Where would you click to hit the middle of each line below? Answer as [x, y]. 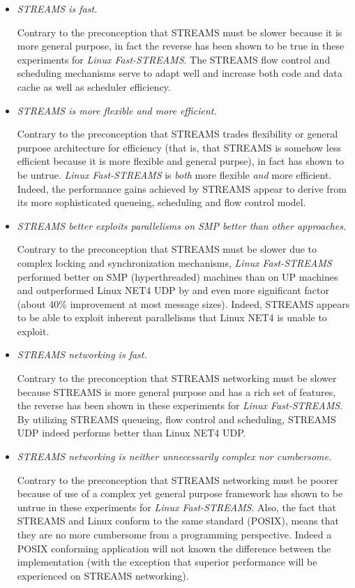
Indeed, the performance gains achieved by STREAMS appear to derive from [182, 188]
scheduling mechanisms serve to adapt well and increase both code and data [180, 73]
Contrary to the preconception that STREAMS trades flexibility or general [177, 134]
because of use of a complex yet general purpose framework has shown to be [180, 493]
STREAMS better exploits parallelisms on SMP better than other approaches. [182, 225]
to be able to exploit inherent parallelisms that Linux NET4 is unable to [172, 317]
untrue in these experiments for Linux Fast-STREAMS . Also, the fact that [176, 507]
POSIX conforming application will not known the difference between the [174, 548]
